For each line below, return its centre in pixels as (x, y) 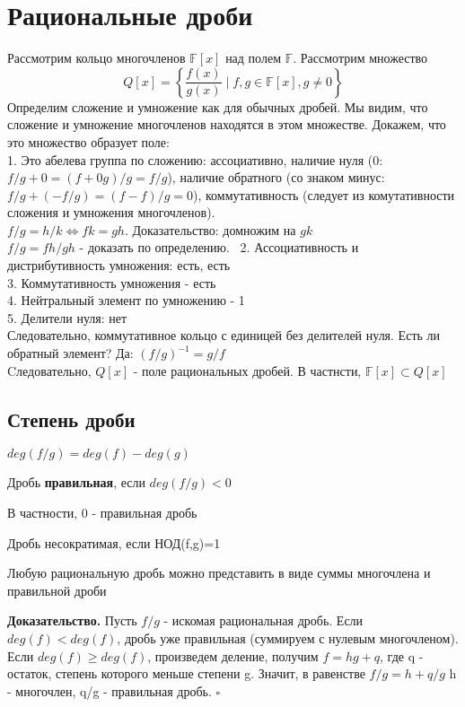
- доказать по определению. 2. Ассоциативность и (219, 247)
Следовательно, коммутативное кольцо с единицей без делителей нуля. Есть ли (224, 335)
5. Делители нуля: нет (67, 317)
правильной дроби (57, 590)
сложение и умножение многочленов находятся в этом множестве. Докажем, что (227, 124)
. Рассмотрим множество (360, 58)
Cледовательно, (49, 370)
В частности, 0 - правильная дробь (102, 513)
